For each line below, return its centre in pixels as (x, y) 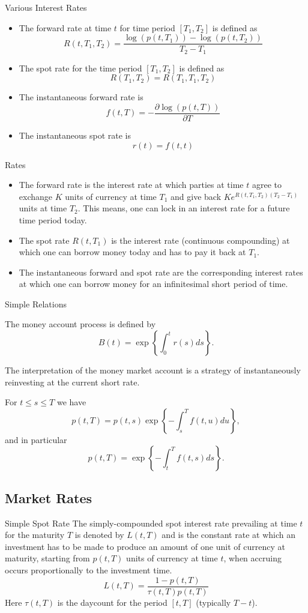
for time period (147, 27)
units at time (43, 208)
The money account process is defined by (80, 324)
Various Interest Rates (46, 7)
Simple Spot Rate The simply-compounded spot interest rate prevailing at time (151, 523)
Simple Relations (36, 303)
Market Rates (49, 497)
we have (71, 402)
